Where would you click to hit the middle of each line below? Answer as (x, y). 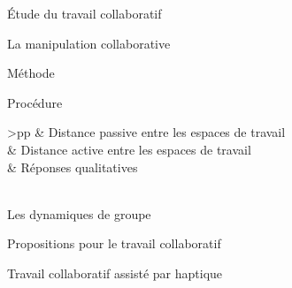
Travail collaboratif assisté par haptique (115, 273)
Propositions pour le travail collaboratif (114, 243)
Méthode (31, 73)
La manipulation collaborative (89, 43)
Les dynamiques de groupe (79, 213)
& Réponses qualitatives (73, 167)
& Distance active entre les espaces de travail (129, 149)
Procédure (35, 102)
